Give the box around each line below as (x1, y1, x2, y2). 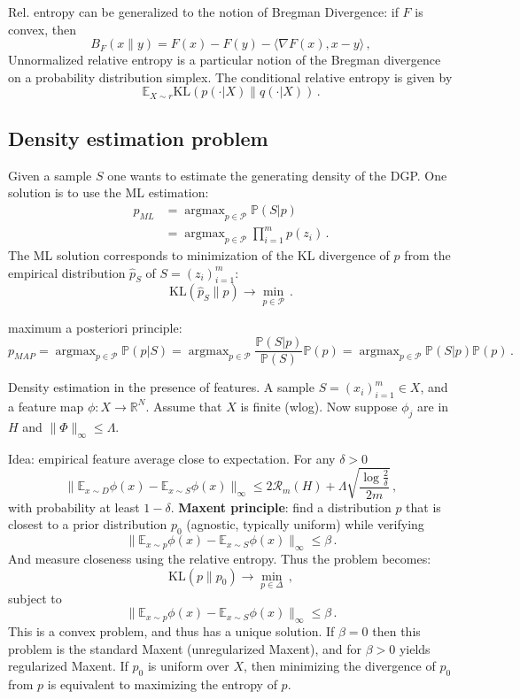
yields (399, 639, 431, 657)
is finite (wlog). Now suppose (240, 396, 398, 415)
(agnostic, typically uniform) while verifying (186, 515, 424, 534)
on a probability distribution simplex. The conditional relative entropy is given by (8, 67, 453, 86)
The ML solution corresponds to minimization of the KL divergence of (8, 245, 390, 264)
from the (404, 245, 451, 264)
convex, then (8, 19, 76, 38)
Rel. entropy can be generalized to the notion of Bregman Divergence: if (8, 3, 399, 20)
